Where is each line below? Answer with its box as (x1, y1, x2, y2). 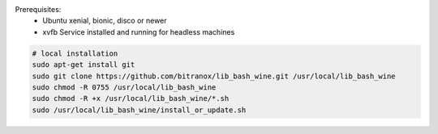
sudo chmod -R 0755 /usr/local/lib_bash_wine (32, 82, 217, 92)
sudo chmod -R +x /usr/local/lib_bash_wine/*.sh (32, 94, 230, 103)
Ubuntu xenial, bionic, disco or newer (42, 16, 167, 26)
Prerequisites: (15, 5, 62, 14)
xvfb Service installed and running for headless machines (42, 27, 235, 36)
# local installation (32, 48, 118, 58)
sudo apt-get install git (32, 61, 135, 69)
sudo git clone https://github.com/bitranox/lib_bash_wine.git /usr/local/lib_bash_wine (32, 71, 397, 81)
